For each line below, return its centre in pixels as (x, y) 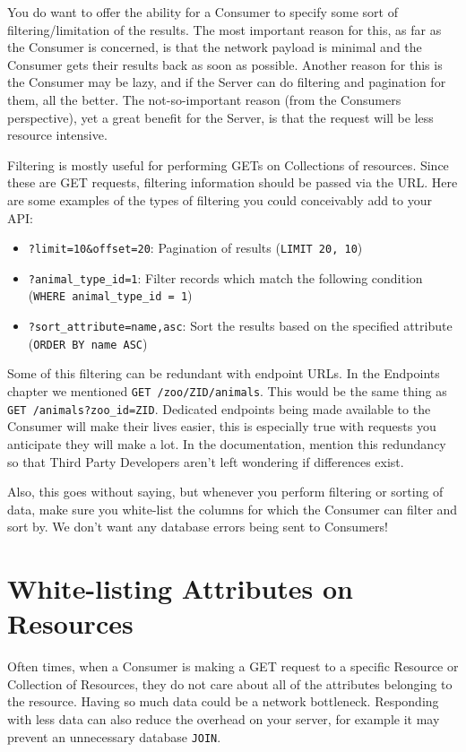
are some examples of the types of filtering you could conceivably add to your (220, 199)
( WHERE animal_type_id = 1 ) (110, 295)
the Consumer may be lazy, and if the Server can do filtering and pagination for (227, 82)
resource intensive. (57, 135)
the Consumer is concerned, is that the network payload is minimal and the (215, 47)
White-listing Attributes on (181, 588)
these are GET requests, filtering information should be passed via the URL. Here (233, 182)
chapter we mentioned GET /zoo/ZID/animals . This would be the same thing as (227, 391)
